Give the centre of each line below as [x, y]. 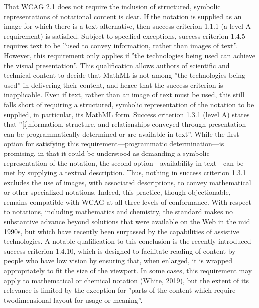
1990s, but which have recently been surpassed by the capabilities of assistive [122, 231]
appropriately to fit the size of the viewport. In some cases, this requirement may [128, 270]
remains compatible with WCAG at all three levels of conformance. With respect [128, 202]
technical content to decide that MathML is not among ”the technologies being [125, 75]
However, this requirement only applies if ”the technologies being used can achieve [129, 55]
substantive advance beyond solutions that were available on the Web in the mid [127, 222]
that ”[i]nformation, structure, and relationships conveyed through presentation [125, 124]
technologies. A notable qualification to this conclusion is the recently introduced [128, 241]
